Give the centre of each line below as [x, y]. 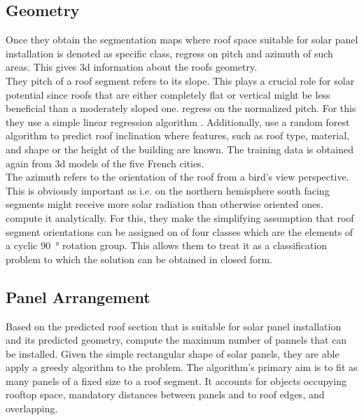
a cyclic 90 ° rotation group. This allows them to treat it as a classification [167, 245]
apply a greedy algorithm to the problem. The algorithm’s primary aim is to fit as [182, 367]
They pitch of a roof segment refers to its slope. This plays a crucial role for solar [180, 80]
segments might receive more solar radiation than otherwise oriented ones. [164, 204]
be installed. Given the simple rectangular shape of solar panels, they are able [173, 353]
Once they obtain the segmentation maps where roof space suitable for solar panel [182, 40]
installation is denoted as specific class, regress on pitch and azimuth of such [169, 53]
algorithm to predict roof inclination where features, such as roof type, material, [177, 135]
